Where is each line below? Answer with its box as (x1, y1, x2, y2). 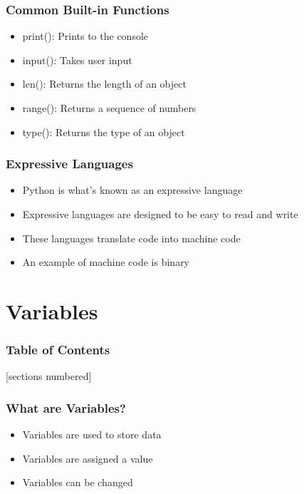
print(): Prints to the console (22, 29, 149, 43)
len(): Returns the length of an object (22, 76, 187, 91)
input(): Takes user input (22, 52, 132, 67)
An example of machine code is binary (22, 254, 190, 269)
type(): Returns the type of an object (22, 124, 185, 139)
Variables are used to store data (22, 427, 162, 442)
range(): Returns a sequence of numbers (22, 101, 196, 115)
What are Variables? (6, 398, 126, 416)
